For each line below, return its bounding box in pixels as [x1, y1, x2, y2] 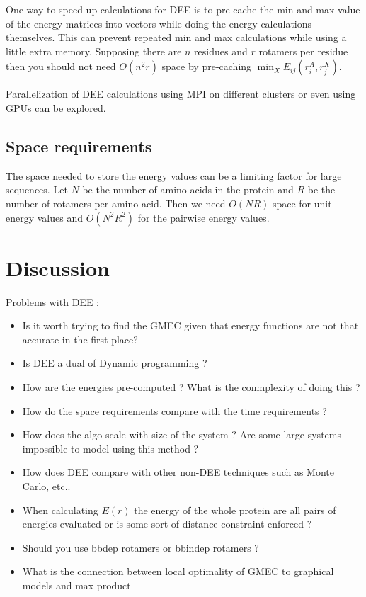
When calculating [22, 502, 98, 517]
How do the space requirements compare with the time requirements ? [22, 403, 327, 418]
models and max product [22, 577, 131, 592]
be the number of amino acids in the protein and [82, 182, 294, 197]
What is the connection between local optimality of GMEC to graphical [22, 564, 334, 579]
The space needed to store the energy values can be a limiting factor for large [6, 168, 342, 183]
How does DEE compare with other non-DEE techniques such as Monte [22, 465, 334, 479]
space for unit [272, 195, 332, 210]
